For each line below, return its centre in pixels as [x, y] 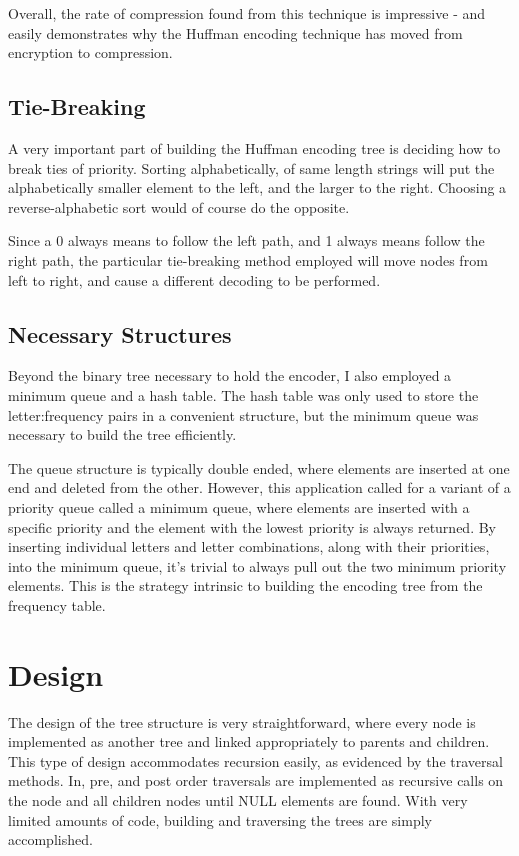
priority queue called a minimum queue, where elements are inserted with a [239, 506]
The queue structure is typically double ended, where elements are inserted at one [259, 467]
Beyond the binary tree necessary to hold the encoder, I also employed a [230, 375]
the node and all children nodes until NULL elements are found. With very [238, 799]
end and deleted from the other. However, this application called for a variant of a [259, 487]
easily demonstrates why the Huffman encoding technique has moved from [235, 32]
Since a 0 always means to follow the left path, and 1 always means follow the [246, 240]
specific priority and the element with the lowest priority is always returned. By [252, 526]
